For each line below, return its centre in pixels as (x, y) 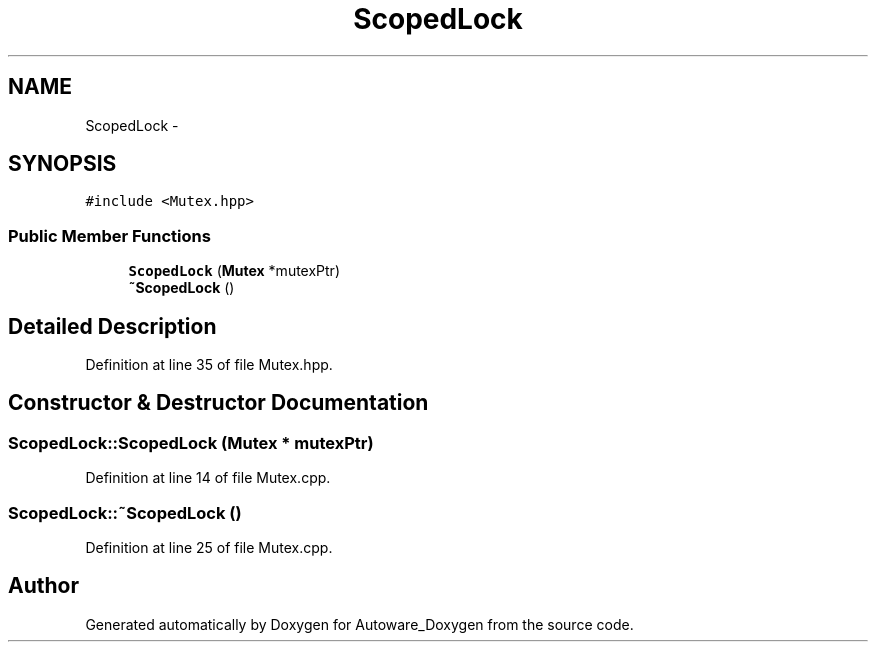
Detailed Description (112, 326)
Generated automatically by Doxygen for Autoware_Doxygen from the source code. (359, 624)
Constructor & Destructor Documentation (218, 403)
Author (43, 586)
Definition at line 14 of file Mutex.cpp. (208, 478)
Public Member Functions (109, 235)
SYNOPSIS (62, 164)
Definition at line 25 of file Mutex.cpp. (209, 547)
